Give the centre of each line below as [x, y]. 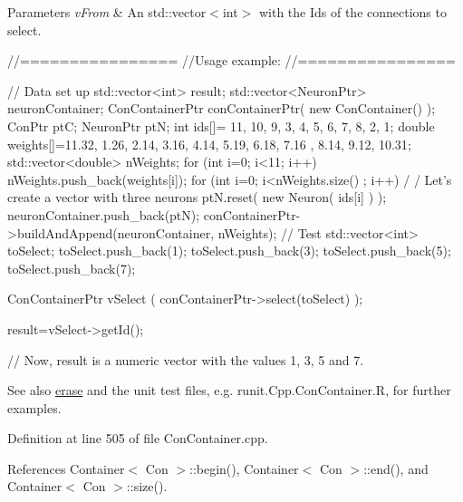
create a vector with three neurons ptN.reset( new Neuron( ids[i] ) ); [197, 197]
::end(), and [396, 468]
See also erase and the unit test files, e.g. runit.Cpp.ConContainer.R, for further [229, 390]
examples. [34, 407]
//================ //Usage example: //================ [231, 60]
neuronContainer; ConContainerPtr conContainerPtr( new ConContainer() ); [222, 108]
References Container [66, 468]
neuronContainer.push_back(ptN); [104, 214]
